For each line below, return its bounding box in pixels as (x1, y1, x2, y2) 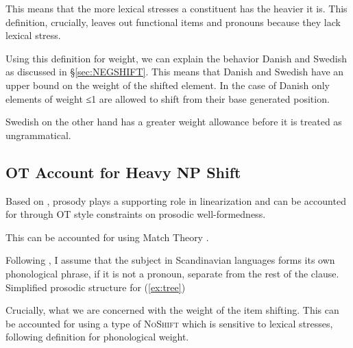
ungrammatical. (5, 127, 71, 142)
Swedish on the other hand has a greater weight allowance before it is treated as (5, 114, 342, 129)
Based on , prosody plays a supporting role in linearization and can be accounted (5, 193, 346, 208)
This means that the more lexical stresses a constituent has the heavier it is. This (5, 1, 348, 15)
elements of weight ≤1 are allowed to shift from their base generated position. (5, 91, 330, 105)
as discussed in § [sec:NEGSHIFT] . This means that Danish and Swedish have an (5, 64, 344, 79)
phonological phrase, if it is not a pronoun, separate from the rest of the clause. (5, 266, 339, 280)
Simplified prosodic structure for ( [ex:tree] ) (5, 279, 186, 294)
